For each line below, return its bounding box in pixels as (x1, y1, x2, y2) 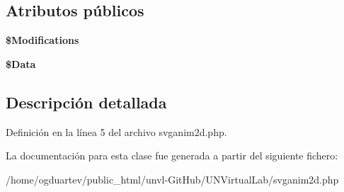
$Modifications (6, 33, 79, 47)
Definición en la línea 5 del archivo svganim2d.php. (6, 124, 227, 139)
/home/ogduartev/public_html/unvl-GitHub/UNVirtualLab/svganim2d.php (6, 171, 339, 186)
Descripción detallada (6, 91, 167, 113)
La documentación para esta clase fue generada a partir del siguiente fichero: (6, 148, 338, 163)
